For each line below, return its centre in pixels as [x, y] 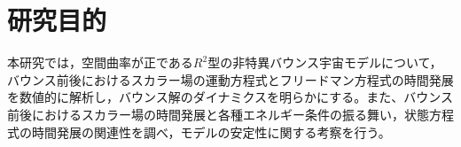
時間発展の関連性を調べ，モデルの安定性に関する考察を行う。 [211, 132]
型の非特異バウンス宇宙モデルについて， [325, 62]
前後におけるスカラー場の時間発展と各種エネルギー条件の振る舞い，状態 [218, 114]
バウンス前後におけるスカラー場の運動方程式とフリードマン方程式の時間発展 [230, 79]
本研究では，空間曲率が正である [100, 62]
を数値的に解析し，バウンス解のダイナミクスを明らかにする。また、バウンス [230, 97]
